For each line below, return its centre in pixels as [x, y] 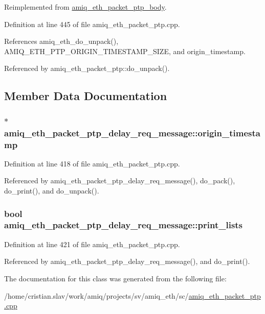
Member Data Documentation [86, 96]
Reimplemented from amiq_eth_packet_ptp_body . [85, 7]
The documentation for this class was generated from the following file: [115, 278]
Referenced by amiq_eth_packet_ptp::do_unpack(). [87, 68]
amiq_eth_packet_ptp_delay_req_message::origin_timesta [132, 132]
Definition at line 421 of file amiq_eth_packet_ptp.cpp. [92, 244]
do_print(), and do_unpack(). [52, 190]
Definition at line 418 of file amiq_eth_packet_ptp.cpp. [92, 163]
